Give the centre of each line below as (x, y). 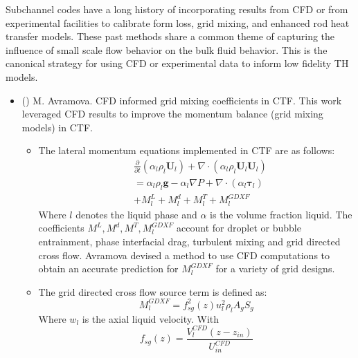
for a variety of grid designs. (275, 268)
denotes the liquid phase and (136, 214)
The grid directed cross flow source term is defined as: (153, 291)
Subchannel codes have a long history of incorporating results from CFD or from (177, 9)
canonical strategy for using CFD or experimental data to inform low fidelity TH (177, 63)
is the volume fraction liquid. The (281, 214)
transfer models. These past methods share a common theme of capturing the (170, 36)
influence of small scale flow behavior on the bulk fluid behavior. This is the (167, 49)
